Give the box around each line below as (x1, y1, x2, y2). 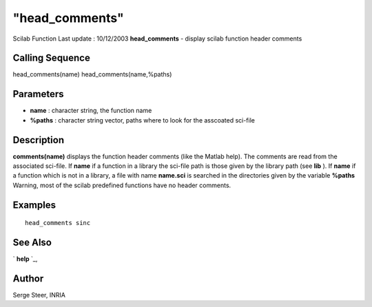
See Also (12, 237, 52, 248)
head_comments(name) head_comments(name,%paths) (12, 70, 172, 78)
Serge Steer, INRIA (12, 291, 65, 299)
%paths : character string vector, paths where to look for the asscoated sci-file (30, 116, 255, 124)
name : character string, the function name (30, 107, 152, 115)
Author (12, 273, 44, 284)
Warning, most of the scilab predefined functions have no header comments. (12, 181, 231, 189)
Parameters (12, 88, 64, 100)
